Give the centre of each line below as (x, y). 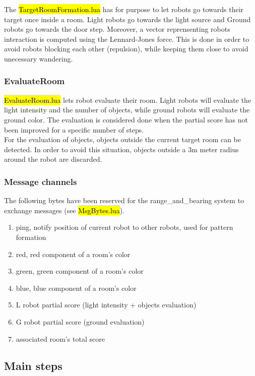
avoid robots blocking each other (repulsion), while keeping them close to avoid (126, 49)
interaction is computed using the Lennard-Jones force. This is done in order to (127, 39)
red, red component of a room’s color (73, 254)
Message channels (41, 181)
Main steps (33, 366)
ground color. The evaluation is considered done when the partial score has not (126, 119)
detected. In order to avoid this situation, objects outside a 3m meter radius (121, 149)
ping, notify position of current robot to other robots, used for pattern (124, 227)
